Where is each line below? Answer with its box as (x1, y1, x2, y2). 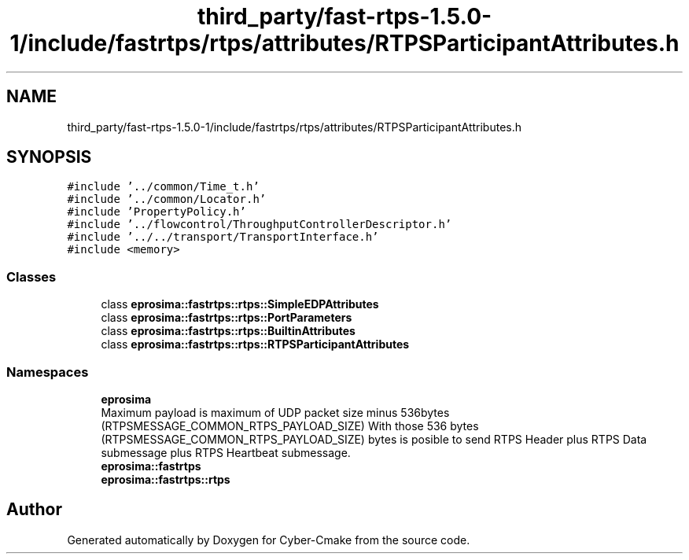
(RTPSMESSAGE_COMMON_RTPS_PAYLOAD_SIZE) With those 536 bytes (101, 418, 479, 433)
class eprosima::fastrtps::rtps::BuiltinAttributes (101, 324, 356, 338)
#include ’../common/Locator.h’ (67, 193, 267, 206)
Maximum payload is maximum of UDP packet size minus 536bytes (101, 405, 450, 419)
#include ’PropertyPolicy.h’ (67, 205, 246, 219)
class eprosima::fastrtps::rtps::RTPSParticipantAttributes (101, 337, 410, 352)
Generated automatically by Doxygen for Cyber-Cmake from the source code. (67, 532, 470, 547)
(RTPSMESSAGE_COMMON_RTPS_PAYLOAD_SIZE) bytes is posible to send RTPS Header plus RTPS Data (101, 432, 647, 446)
